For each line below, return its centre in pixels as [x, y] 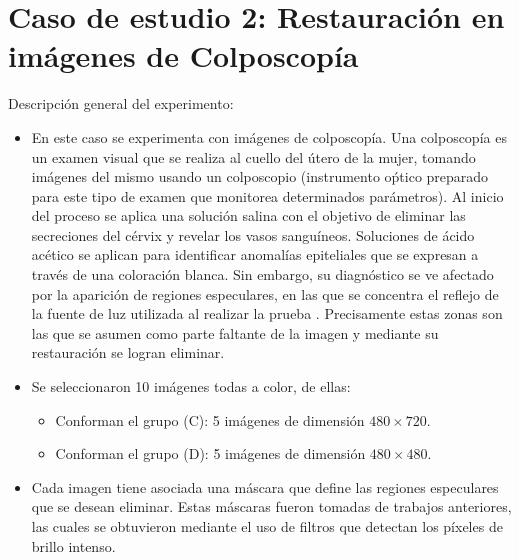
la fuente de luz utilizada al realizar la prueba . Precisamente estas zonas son [267, 313]
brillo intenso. [73, 545]
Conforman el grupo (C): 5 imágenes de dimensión [210, 419]
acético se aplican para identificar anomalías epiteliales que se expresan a [255, 254]
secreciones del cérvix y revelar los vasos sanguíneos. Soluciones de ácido [253, 234]
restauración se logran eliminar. [128, 352]
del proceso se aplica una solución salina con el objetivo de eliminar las [248, 215]
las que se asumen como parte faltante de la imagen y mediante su [235, 332]
